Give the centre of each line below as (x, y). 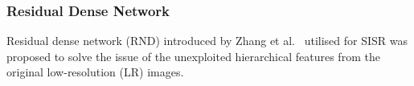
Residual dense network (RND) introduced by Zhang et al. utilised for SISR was (207, 41)
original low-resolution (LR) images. (95, 72)
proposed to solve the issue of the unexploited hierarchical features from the (193, 56)
